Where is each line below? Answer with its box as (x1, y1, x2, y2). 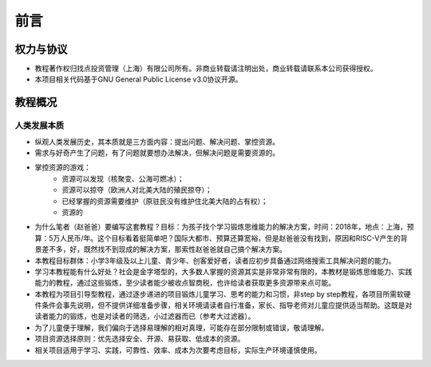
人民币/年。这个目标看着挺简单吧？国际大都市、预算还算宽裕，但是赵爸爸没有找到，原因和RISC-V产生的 (60, 233, 401, 243)
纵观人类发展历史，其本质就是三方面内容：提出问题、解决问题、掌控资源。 (34, 137, 279, 146)
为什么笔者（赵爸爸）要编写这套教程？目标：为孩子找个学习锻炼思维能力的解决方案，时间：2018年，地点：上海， (34, 222, 407, 232)
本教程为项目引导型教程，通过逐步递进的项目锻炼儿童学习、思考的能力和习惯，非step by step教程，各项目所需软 (34, 289, 405, 299)
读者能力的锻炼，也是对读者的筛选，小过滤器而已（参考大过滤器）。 (34, 312, 255, 321)
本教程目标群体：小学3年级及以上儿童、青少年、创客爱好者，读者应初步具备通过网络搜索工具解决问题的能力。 (34, 256, 396, 265)
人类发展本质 (14, 120, 65, 131)
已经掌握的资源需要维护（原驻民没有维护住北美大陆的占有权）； (61, 196, 268, 205)
